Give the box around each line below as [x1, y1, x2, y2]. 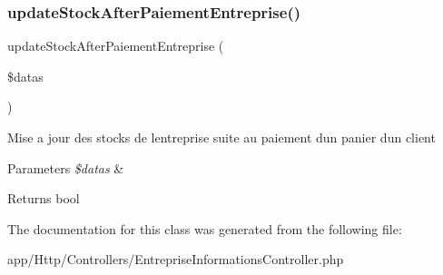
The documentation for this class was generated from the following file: [7, 219, 402, 238]
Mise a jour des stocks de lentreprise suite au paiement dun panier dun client [7, 128, 436, 146]
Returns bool [7, 189, 80, 208]
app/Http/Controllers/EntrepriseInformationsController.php [7, 250, 344, 269]
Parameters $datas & [7, 158, 124, 177]
